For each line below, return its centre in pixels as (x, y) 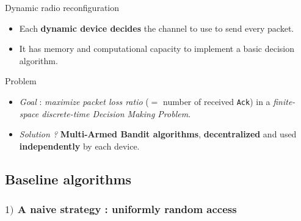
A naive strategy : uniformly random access (127, 209)
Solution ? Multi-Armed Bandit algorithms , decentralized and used (158, 134)
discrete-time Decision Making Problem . (116, 113)
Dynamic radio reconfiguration (62, 7)
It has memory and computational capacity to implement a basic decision (157, 49)
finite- (284, 101)
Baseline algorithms (68, 179)
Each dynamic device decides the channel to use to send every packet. (157, 28)
